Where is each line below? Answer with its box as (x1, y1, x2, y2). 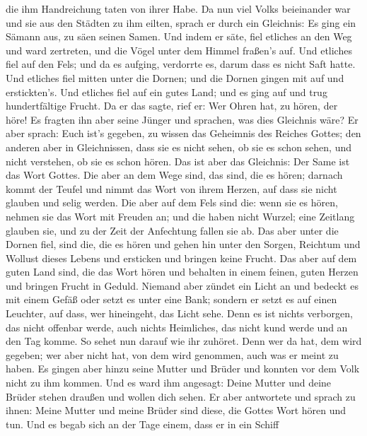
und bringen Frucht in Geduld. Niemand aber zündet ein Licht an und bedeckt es (6, 278, 359, 293)
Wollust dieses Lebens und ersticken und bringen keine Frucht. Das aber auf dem (6, 250, 357, 265)
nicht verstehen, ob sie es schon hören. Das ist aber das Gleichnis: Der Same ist (6, 153, 350, 168)
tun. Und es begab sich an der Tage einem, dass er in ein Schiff (6, 416, 279, 431)
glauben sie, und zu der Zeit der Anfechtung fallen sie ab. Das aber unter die (6, 223, 339, 237)
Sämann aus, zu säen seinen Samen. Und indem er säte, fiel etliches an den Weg (6, 29, 352, 44)
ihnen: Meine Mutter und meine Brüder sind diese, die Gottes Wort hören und (6, 403, 346, 418)
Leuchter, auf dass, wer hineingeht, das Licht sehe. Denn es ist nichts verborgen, (6, 306, 353, 321)
